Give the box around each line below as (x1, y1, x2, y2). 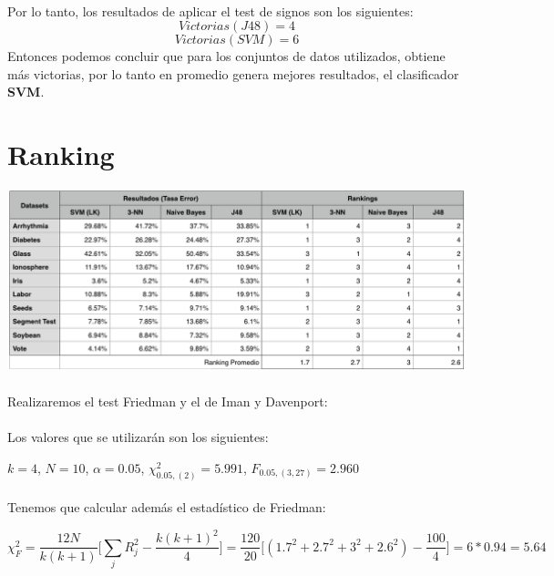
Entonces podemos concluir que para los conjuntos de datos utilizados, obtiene (7, 46, 446, 66)
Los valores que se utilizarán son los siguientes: (7, 427, 269, 447)
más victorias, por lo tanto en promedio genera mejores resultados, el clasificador (7, 64, 459, 83)
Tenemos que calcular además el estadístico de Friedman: (7, 498, 326, 517)
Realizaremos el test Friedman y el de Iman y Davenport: (7, 392, 328, 411)
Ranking (7, 136, 115, 173)
